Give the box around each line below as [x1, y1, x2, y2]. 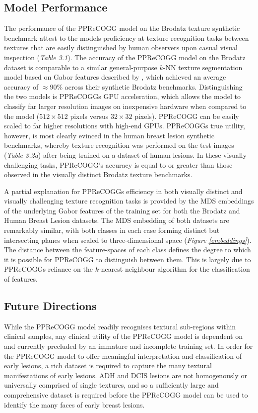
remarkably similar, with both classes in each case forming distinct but [4, 225, 220, 235]
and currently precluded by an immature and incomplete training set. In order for [4, 341, 253, 351]
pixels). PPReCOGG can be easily [134, 110, 239, 121]
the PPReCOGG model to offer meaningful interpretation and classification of [4, 350, 242, 361]
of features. [4, 274, 38, 284]
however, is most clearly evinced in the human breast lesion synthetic [4, 130, 214, 140]
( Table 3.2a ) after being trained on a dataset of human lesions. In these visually [4, 149, 247, 160]
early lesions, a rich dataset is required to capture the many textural [4, 360, 212, 371]
